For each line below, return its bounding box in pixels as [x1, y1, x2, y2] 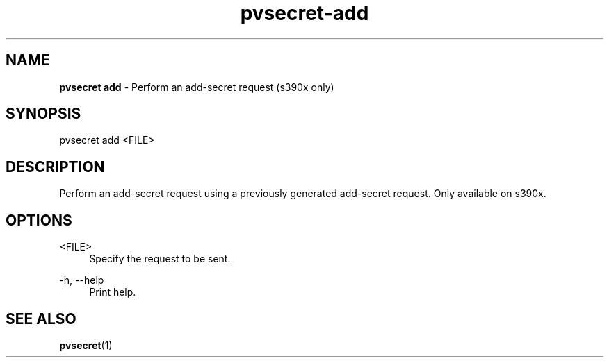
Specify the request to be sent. [89, 253, 231, 265]
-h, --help [59, 274, 104, 287]
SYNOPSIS [6, 105, 81, 123]
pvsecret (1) [59, 339, 113, 351]
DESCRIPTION [6, 158, 105, 176]
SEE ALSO [6, 310, 76, 328]
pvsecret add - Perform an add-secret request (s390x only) [59, 81, 334, 93]
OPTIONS [6, 211, 72, 229]
